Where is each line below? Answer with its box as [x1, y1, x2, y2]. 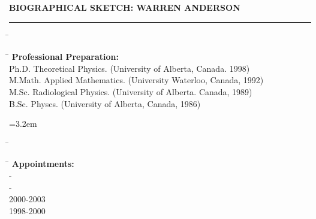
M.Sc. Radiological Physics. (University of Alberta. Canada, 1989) [9, 85, 252, 98]
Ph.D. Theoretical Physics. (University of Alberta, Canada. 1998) [9, 62, 250, 74]
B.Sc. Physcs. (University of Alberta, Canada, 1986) [9, 97, 201, 109]
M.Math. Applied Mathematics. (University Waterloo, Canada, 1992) [9, 74, 264, 86]
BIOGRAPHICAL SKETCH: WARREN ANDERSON [9, 1, 240, 13]
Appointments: [11, 157, 74, 170]
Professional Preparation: [11, 50, 119, 63]
